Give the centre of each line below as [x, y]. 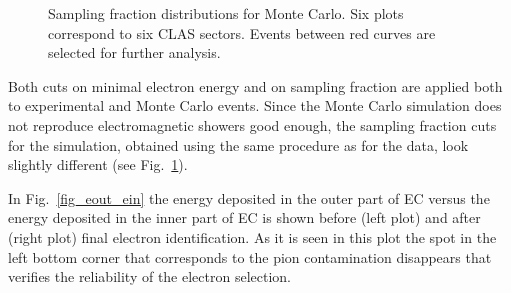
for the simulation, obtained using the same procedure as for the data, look [238, 144]
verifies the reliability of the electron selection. [149, 276]
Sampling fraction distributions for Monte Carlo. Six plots [226, 13]
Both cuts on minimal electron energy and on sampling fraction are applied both [255, 85]
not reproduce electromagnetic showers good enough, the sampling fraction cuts [252, 124]
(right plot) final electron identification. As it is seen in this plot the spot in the [252, 236]
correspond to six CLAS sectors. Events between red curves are [242, 32]
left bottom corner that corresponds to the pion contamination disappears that [250, 256]
